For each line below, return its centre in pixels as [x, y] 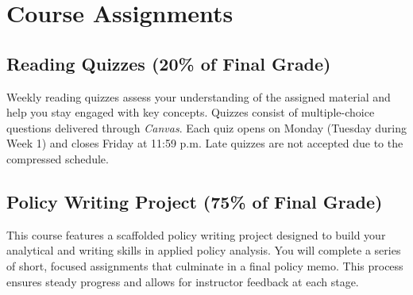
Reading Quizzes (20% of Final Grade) [169, 63]
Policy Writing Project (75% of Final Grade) [195, 201]
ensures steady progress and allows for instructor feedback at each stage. [183, 281]
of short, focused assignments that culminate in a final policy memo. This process [205, 265]
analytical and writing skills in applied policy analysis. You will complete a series [204, 250]
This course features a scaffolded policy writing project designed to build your [196, 234]
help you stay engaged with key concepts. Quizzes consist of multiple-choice [191, 112]
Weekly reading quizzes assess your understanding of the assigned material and [199, 96]
